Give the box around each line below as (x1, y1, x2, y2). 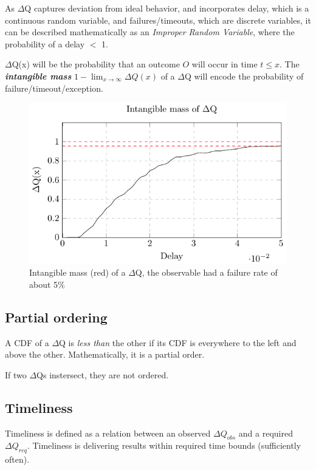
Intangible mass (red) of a (29, 266, 126, 279)
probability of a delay (5, 37, 85, 50)
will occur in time (191, 58, 258, 70)
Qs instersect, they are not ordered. (36, 368, 169, 381)
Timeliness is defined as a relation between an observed (5, 426, 211, 439)
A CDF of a (5, 336, 49, 349)
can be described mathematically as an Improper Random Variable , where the (5, 26, 295, 38)
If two (5, 368, 27, 381)
